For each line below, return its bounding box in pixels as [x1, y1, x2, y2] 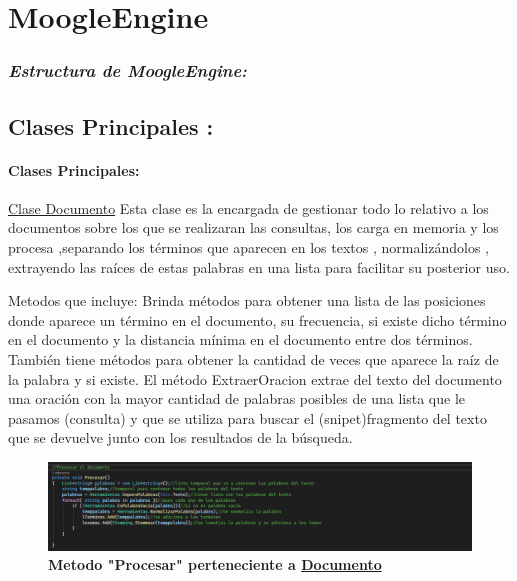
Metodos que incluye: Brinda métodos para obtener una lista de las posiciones [8, 290, 486, 311]
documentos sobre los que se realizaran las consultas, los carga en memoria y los [8, 217, 499, 238]
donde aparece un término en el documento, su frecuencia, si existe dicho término [8, 309, 507, 330]
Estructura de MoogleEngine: [8, 58, 247, 83]
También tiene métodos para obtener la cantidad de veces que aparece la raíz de [8, 348, 499, 369]
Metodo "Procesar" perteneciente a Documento [48, 554, 382, 575]
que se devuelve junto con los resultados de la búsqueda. [8, 427, 353, 448]
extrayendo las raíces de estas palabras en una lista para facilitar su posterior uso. [8, 256, 510, 277]
